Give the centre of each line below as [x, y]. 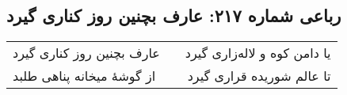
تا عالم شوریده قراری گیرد [259, 76]
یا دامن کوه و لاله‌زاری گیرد [258, 53]
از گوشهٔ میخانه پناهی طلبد [84, 76]
